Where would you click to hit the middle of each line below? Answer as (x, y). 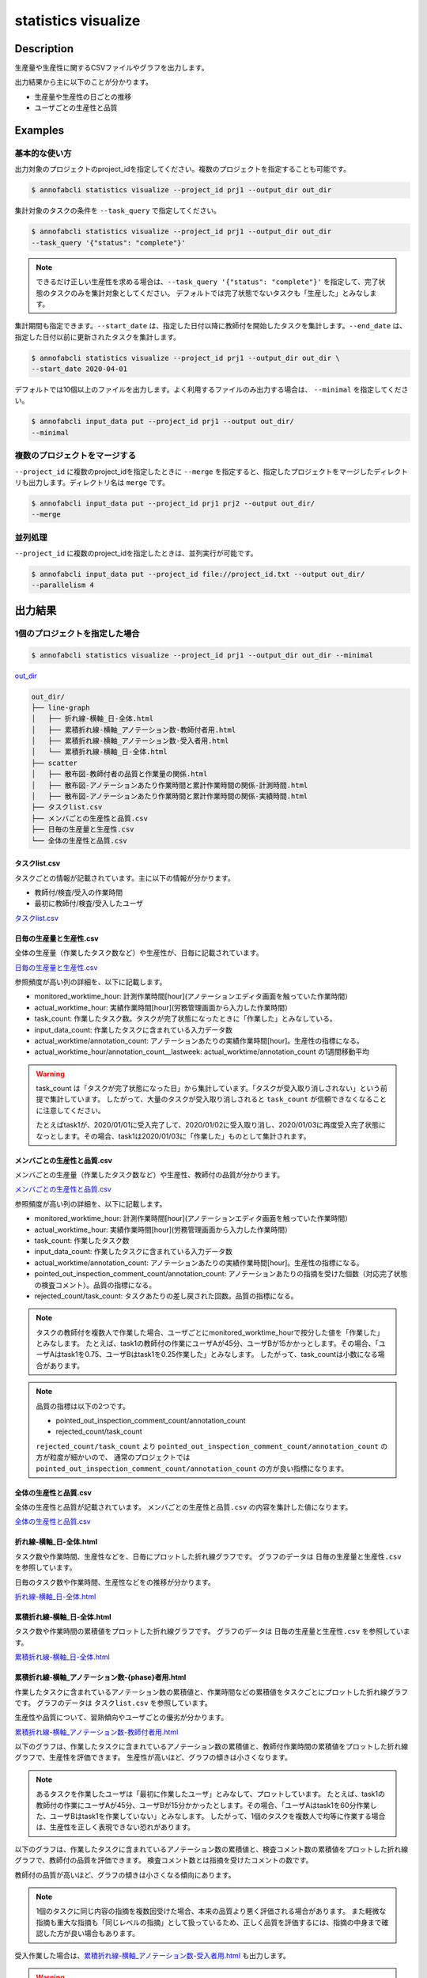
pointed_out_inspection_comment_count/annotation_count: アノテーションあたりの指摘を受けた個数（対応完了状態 (221, 1274)
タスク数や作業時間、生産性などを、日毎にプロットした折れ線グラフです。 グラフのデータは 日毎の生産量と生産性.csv (208, 1556)
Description (44, 49)
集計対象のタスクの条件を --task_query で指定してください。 (118, 210)
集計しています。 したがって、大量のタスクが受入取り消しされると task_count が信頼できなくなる (211, 1099)
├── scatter (55, 763)
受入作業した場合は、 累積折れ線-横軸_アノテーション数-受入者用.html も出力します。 (152, 1955)
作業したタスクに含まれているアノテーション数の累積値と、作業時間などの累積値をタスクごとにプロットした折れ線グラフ (212, 1692)
